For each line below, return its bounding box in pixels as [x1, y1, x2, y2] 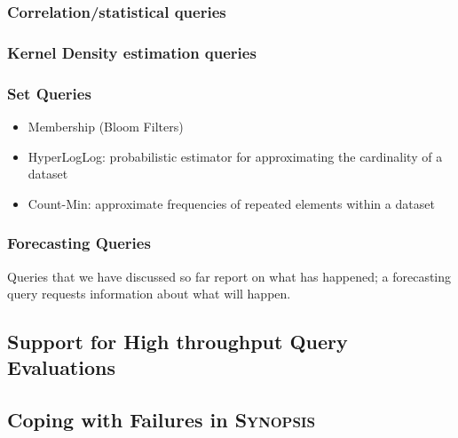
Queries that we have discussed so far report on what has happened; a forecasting [7, 267, 452, 285]
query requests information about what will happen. [7, 284, 291, 303]
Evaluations [7, 354, 115, 381]
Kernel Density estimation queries [7, 41, 257, 63]
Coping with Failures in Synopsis [7, 406, 316, 434]
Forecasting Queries [7, 232, 151, 254]
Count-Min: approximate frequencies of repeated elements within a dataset [28, 194, 435, 212]
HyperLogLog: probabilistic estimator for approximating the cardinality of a [28, 147, 443, 165]
